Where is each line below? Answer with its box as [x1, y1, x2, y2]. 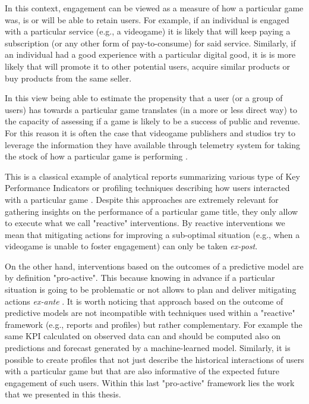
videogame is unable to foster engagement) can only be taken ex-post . [5, 240, 258, 252]
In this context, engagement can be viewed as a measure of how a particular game [5, 2, 304, 14]
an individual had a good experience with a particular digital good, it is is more [5, 48, 296, 61]
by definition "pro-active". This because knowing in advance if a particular [5, 271, 275, 284]
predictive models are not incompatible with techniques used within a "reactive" [5, 306, 295, 319]
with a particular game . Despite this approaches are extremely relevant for [5, 193, 279, 205]
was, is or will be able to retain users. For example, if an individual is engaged [5, 13, 289, 26]
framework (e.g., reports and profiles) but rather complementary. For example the [5, 318, 302, 330]
